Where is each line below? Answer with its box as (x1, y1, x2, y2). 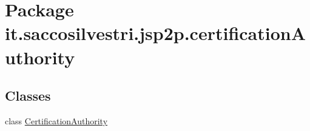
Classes (5, 86, 51, 105)
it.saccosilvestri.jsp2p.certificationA (5, 21, 306, 45)
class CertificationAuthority (5, 114, 108, 127)
